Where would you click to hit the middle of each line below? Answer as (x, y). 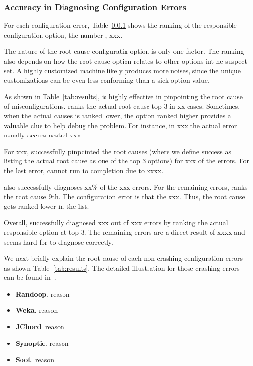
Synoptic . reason (42, 343)
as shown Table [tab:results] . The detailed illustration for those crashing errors (122, 267)
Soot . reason (35, 359)
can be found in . (30, 277)
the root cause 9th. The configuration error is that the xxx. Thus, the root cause (125, 196)
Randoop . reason (42, 293)
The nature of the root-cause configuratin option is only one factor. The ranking (124, 51)
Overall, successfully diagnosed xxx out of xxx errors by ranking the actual (116, 222)
